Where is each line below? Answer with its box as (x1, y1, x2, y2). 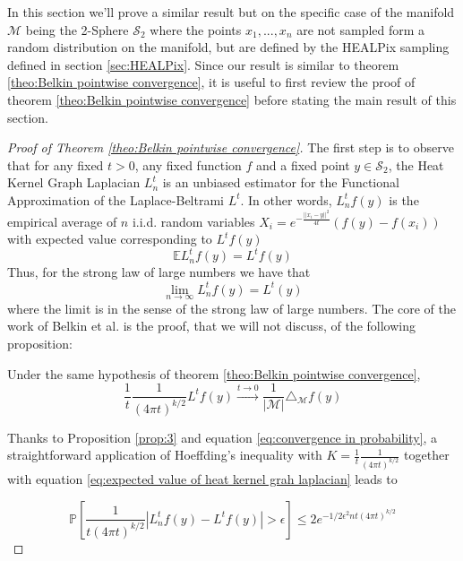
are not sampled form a (296, 20, 425, 39)
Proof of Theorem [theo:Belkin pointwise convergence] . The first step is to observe (7, 138, 454, 157)
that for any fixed (7, 155, 104, 174)
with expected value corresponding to (7, 229, 212, 248)
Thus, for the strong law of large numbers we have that (7, 263, 311, 281)
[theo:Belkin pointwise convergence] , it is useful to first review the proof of (7, 73, 416, 91)
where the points (150, 20, 242, 39)
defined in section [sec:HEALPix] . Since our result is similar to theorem (7, 55, 399, 73)
